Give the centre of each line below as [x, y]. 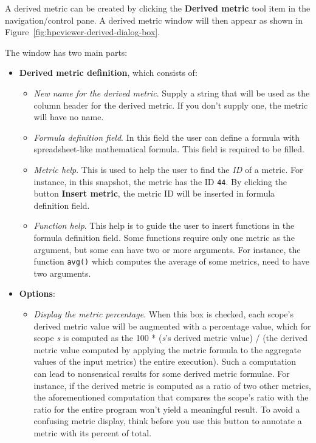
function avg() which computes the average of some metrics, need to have [171, 261]
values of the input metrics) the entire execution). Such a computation [165, 361]
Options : [37, 293]
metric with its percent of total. [93, 432]
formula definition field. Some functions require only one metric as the [164, 237]
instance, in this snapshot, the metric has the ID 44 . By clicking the [160, 181]
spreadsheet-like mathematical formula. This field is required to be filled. [169, 149]
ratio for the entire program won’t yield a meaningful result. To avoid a [167, 409]
